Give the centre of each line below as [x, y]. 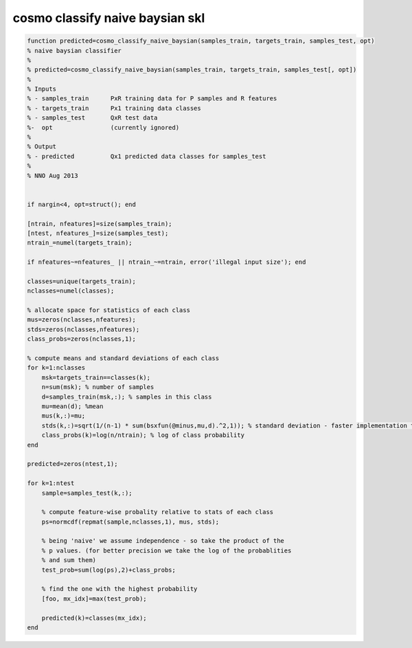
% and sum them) [69, 560]
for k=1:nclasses [56, 368]
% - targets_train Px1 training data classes [114, 108]
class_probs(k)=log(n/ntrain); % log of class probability [143, 435]
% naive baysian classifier [74, 51]
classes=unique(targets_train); [82, 281]
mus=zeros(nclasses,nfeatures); [82, 320]
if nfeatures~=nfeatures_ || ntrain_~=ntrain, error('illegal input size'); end [167, 262]
